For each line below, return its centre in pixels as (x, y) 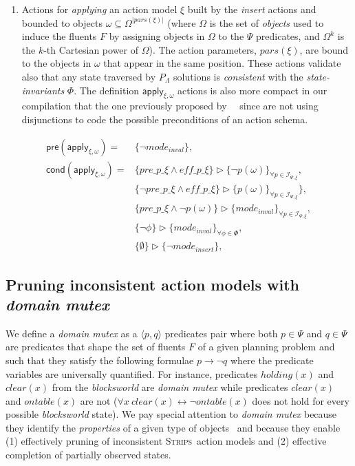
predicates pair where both (221, 333)
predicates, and (288, 36)
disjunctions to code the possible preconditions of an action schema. (165, 119)
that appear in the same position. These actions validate (222, 63)
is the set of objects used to (267, 22)
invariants (43, 90)
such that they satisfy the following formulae (100, 360)
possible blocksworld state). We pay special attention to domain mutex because (171, 414)
